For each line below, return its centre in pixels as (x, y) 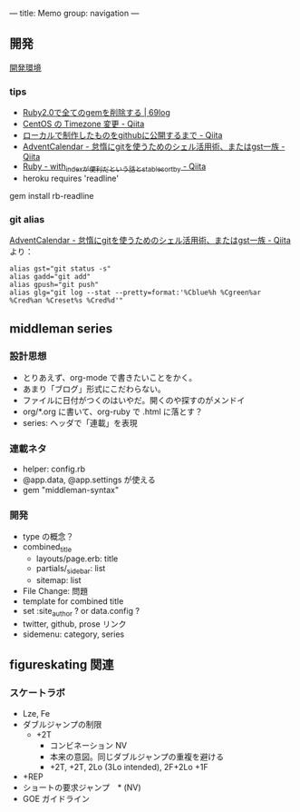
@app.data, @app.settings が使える (89, 480)
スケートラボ (38, 693)
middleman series (61, 328)
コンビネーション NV (88, 745)
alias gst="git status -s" (60, 269)
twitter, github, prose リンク (74, 624)
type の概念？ (48, 537)
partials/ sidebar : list (71, 569)
